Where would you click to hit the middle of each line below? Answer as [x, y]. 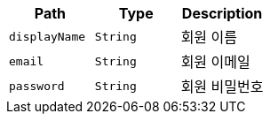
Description [222, 13]
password [37, 86]
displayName [48, 36]
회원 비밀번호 [222, 87]
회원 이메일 [215, 62]
